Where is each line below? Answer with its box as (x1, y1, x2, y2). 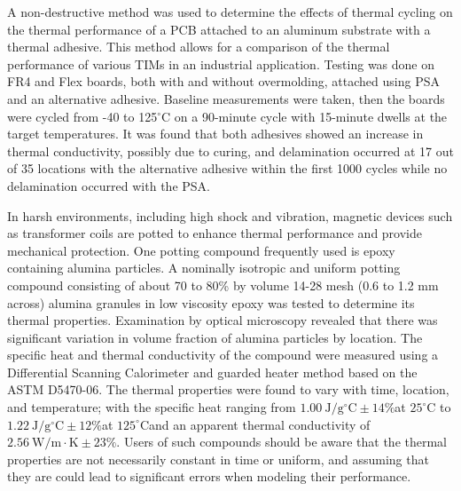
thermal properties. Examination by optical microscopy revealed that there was (7, 311, 438, 329)
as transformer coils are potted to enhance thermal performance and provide (7, 224, 422, 242)
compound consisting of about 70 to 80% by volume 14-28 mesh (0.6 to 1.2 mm (7, 275, 439, 294)
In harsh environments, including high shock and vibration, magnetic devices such (7, 206, 453, 225)
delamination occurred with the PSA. (7, 176, 210, 194)
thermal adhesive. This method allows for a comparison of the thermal (7, 37, 390, 56)
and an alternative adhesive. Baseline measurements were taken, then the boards (7, 89, 445, 107)
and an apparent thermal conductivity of (148, 415, 371, 433)
